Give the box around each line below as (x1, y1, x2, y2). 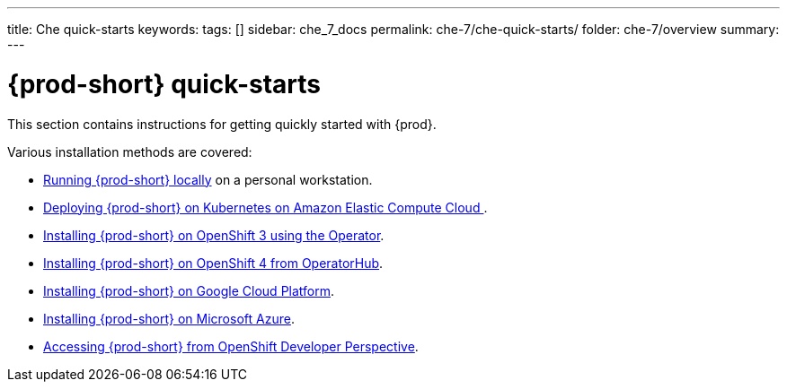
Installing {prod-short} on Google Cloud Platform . (43, 282, 335, 298)
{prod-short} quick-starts (7, 68, 322, 99)
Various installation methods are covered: (7, 143, 252, 160)
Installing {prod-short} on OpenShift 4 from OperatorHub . (43, 255, 384, 271)
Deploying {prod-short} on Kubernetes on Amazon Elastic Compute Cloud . (43, 199, 488, 215)
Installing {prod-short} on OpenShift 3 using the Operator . (43, 227, 385, 243)
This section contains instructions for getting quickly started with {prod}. (7, 116, 437, 132)
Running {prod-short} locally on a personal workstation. (43, 171, 373, 187)
